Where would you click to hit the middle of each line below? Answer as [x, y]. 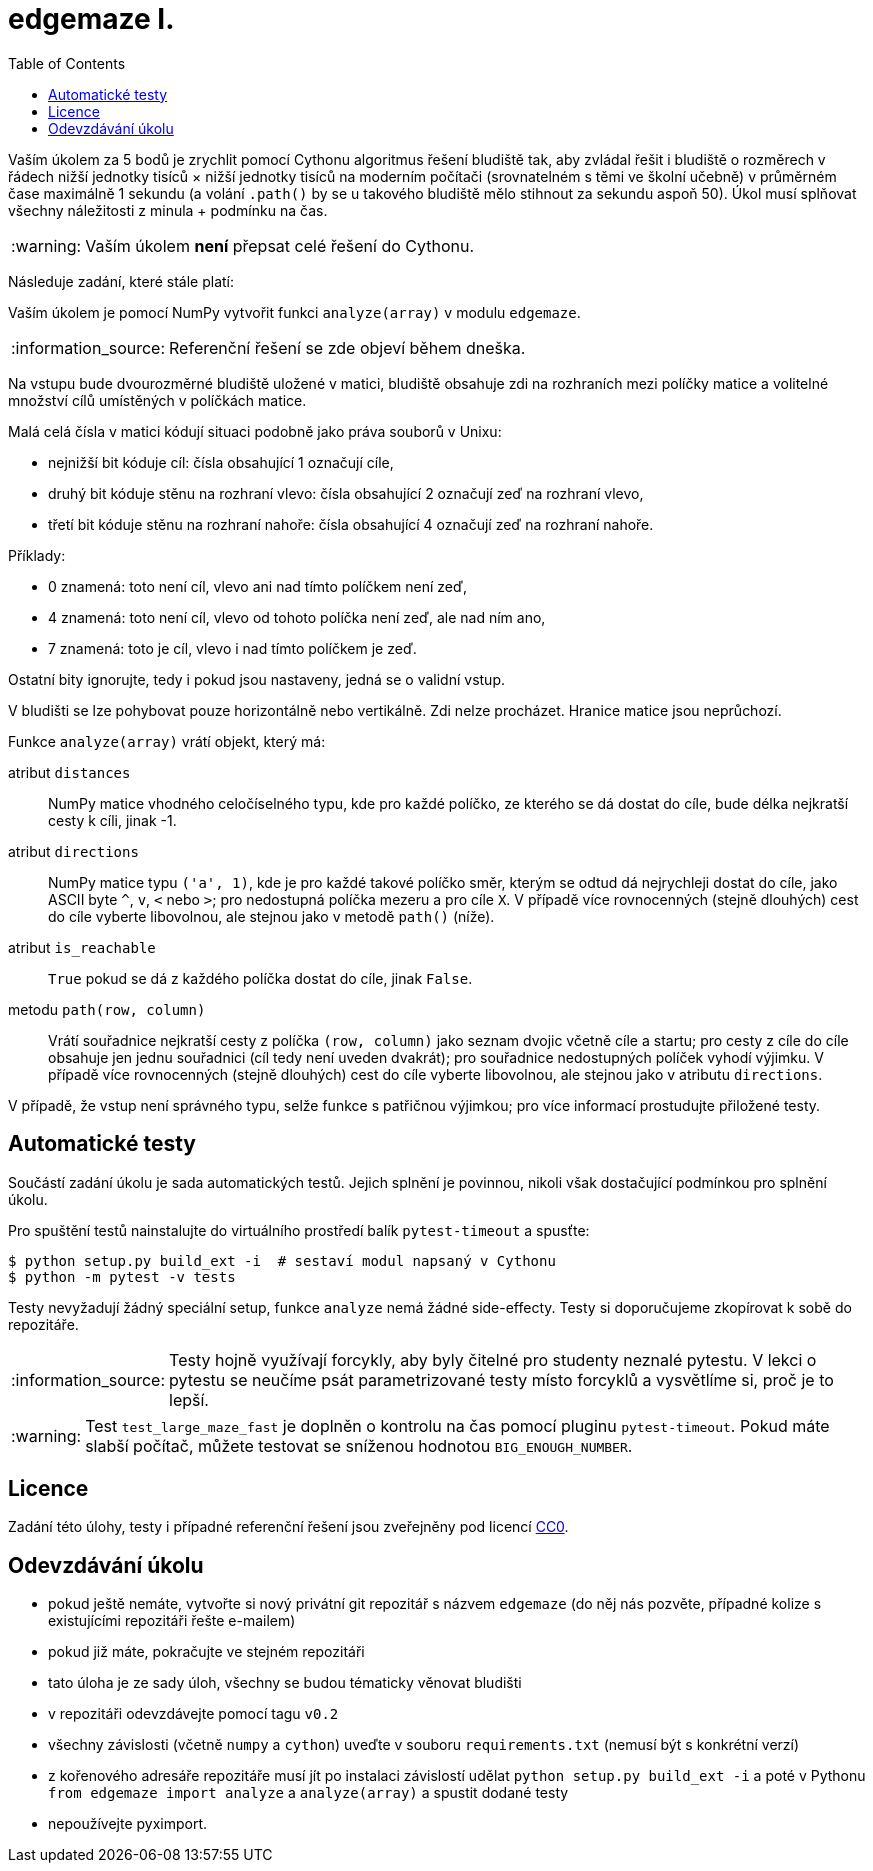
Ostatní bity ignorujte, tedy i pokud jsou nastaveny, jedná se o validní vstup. [256, 679]
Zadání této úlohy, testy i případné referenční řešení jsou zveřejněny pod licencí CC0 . [288, 1527]
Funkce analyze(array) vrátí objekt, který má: [167, 741]
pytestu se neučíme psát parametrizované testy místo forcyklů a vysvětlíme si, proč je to [501, 1379]
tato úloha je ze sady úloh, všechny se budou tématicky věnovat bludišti [285, 1683]
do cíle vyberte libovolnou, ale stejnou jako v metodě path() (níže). [271, 916]
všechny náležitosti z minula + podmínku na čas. [168, 210]
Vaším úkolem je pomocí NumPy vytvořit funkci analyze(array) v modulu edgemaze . [294, 312]
